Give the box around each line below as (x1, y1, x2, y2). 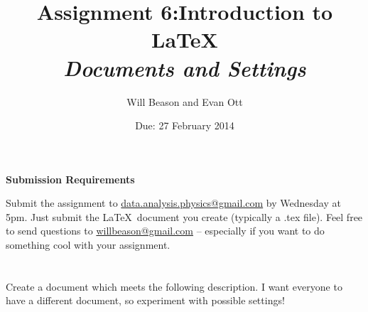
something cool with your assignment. (6, 237, 171, 252)
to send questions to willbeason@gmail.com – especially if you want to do (6, 223, 325, 238)
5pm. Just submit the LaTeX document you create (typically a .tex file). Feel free (6, 209, 363, 224)
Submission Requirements (6, 171, 135, 186)
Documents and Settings (63, 53, 306, 82)
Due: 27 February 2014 (135, 118, 234, 133)
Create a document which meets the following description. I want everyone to (6, 279, 342, 294)
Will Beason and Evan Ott (126, 94, 243, 109)
